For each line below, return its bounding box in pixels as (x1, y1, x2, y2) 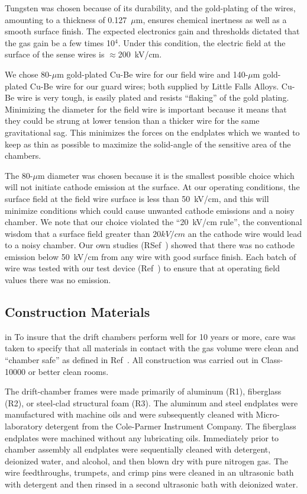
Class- (261, 354, 283, 366)
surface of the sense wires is (5, 48, 105, 60)
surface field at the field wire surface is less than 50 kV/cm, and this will (5, 192, 269, 204)
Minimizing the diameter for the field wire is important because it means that (5, 102, 287, 115)
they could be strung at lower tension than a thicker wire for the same (5, 114, 260, 127)
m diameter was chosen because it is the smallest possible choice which (37, 169, 295, 181)
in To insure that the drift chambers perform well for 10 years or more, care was (5, 330, 296, 342)
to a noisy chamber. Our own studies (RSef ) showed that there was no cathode (5, 239, 295, 251)
